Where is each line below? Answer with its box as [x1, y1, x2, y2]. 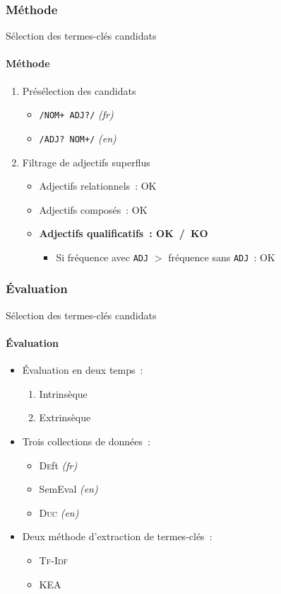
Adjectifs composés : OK [39, 202, 148, 217]
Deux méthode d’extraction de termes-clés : [22, 529, 213, 544]
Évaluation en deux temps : [22, 362, 143, 377]
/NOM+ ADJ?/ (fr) [39, 107, 114, 122]
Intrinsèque [39, 386, 88, 401]
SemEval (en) [39, 481, 98, 496]
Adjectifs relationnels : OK [39, 178, 157, 193]
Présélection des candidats [22, 83, 136, 98]
